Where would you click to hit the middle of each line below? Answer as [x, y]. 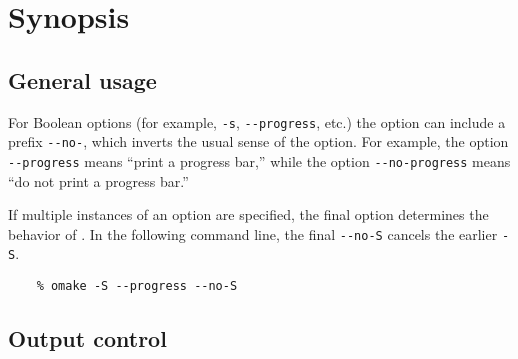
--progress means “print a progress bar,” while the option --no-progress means [259, 160]
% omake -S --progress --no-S [137, 286]
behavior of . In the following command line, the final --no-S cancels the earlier [253, 233]
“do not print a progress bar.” [98, 180]
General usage [82, 79]
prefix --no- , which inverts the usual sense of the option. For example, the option [258, 141]
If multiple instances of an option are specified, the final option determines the [248, 214]
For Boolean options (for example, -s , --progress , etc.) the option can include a [257, 121]
